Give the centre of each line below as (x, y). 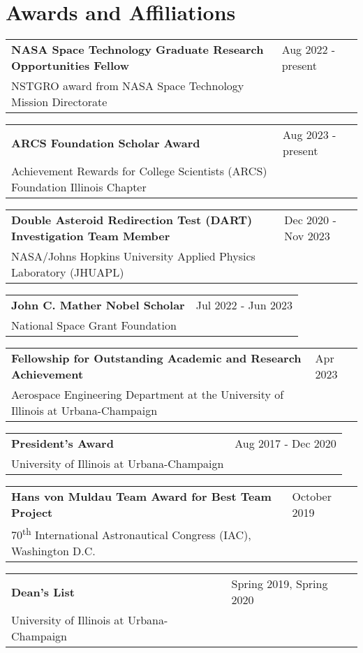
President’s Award (62, 443)
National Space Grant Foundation (94, 325)
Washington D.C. (53, 551)
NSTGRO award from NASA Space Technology (128, 86)
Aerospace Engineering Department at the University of (148, 395)
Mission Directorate (59, 102)
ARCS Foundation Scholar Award (106, 142)
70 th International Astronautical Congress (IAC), (131, 534)
